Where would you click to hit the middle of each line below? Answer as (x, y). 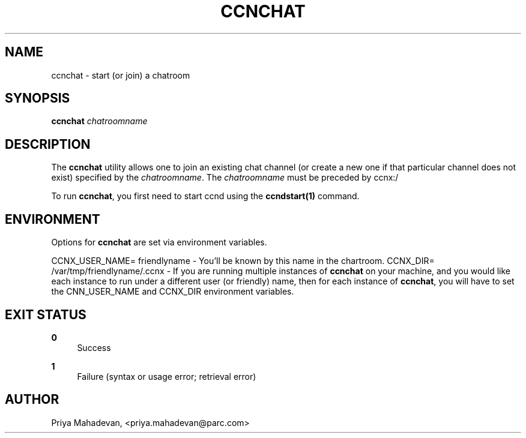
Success (94, 347)
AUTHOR (32, 400)
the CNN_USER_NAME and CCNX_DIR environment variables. (173, 292)
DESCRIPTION (48, 144)
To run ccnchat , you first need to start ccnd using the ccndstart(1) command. (205, 196)
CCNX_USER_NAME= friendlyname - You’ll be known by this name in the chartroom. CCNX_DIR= (243, 261)
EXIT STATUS (46, 314)
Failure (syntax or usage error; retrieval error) (167, 376)
